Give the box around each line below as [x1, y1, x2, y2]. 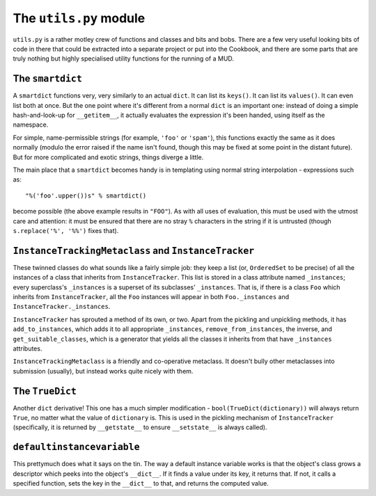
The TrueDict [13, 385, 77, 397]
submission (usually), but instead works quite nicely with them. [13, 367, 194, 375]
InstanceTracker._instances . [13, 303, 111, 311]
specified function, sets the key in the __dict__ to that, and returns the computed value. [13, 479, 269, 488]
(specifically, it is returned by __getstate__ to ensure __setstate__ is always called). [13, 423, 267, 431]
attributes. [13, 344, 42, 353]
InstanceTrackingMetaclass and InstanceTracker [13, 244, 255, 257]
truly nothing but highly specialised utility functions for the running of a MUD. [13, 54, 235, 63]
